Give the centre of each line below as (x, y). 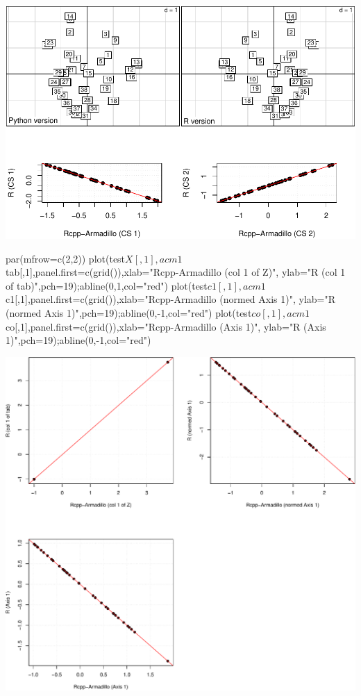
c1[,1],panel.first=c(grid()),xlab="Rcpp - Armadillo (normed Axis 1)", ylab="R (171, 299)
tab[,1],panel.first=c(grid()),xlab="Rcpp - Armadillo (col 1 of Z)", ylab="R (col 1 (176, 272)
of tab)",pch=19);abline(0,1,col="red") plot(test (107, 285)
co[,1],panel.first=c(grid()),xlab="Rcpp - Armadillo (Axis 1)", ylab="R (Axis (166, 326)
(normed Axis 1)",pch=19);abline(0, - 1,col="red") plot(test (129, 312)
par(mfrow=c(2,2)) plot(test (66, 258)
